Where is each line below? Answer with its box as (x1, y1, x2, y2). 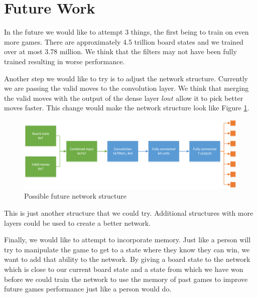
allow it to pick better (176, 92, 243, 103)
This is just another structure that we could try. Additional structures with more (4, 207, 253, 218)
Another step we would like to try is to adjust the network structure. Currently (4, 73, 248, 83)
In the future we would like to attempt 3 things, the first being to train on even (4, 27, 249, 37)
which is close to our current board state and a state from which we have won (4, 263, 243, 274)
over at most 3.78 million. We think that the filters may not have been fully (4, 46, 237, 57)
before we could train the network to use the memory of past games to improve (4, 273, 248, 284)
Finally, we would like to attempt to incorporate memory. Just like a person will (4, 234, 251, 245)
